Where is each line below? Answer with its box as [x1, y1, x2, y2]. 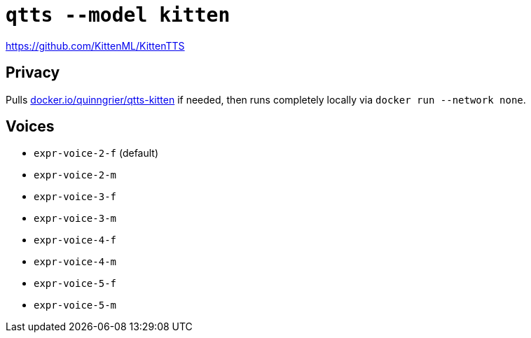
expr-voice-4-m [34, 256, 117, 268]
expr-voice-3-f [34, 191, 117, 203]
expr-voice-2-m [34, 169, 117, 181]
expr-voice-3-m [34, 213, 117, 225]
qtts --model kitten [6, 3, 230, 27]
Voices [6, 118, 55, 136]
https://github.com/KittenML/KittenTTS [6, 39, 185, 52]
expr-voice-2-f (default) [34, 147, 159, 160]
